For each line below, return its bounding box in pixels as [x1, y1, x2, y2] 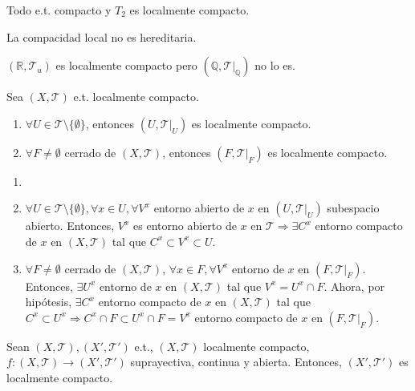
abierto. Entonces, [25, 217, 115, 234]
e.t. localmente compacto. [73, 88, 199, 105]
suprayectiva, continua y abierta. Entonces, [130, 353, 342, 370]
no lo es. [254, 57, 295, 74]
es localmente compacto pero [55, 57, 197, 74]
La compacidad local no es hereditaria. [6, 28, 197, 45]
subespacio [327, 200, 380, 216]
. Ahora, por [323, 277, 385, 294]
